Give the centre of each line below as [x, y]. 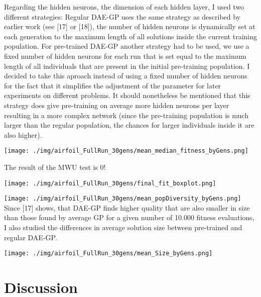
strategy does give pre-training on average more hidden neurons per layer [117, 105]
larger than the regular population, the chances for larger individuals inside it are [129, 125]
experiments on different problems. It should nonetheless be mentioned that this [127, 95]
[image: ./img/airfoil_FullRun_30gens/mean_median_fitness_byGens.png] [126, 151]
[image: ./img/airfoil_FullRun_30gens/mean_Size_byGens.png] [108, 254]
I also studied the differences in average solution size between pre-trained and [123, 227]
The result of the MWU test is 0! [55, 167]
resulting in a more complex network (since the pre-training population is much [126, 115]
